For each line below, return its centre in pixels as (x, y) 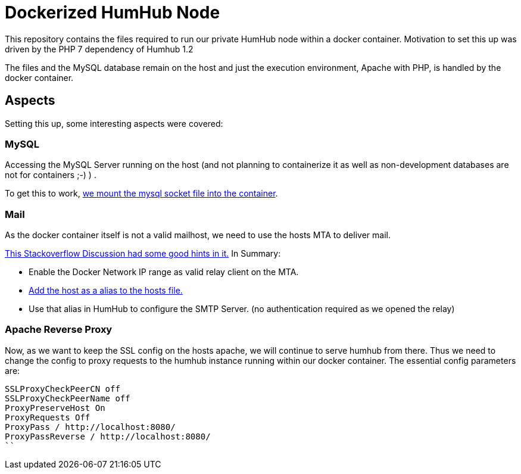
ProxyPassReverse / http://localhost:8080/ (108, 436)
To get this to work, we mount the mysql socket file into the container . (141, 194)
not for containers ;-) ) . (51, 175)
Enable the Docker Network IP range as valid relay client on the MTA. (164, 272)
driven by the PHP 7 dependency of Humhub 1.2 (99, 49)
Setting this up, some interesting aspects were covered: (114, 123)
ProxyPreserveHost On (55, 408)
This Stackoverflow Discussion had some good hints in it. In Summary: (143, 254)
